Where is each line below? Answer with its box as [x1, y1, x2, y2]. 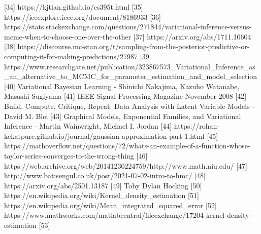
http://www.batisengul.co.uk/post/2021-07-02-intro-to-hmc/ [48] [4, 170, 206, 181]
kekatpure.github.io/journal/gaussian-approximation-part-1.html [4, 130, 205, 141]
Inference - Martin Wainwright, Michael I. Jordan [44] [4, 121, 172, 131]
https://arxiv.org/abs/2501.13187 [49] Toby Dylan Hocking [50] [4, 180, 202, 190]
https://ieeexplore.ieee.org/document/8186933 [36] [4, 11, 161, 22]
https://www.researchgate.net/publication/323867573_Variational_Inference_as [4, 61, 255, 71]
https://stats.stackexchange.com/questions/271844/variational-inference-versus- [4, 21, 252, 32]
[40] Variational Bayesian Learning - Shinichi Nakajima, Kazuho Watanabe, [4, 81, 240, 91]
